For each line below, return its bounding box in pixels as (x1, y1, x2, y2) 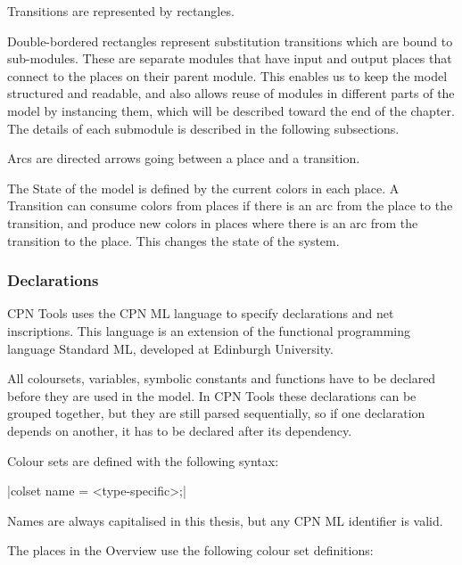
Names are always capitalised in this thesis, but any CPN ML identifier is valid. (7, 511, 443, 529)
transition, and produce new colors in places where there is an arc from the (7, 213, 418, 232)
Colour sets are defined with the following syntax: (7, 451, 279, 470)
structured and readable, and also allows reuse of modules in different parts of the (7, 84, 455, 102)
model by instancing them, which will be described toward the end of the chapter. (7, 101, 455, 119)
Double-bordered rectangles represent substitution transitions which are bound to (7, 31, 453, 50)
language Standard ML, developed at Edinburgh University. (7, 339, 334, 357)
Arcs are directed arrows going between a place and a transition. (7, 149, 360, 168)
